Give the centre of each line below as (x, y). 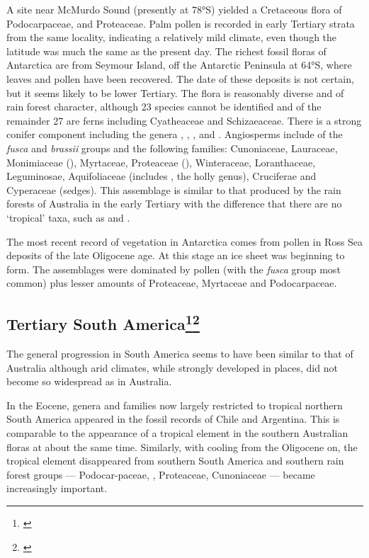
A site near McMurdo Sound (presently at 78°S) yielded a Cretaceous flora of (174, 9)
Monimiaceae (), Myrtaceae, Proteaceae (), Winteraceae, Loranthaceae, (161, 162)
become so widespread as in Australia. (89, 381)
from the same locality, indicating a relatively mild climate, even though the (172, 37)
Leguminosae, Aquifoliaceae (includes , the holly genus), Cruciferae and (161, 176)
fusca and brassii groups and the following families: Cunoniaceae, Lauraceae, (172, 148)
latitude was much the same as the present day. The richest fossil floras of (166, 51)
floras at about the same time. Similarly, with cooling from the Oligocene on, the (182, 446)
